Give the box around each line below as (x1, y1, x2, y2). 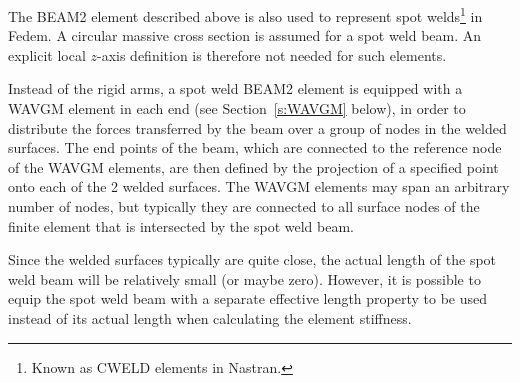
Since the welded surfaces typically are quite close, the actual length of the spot (8, 249, 497, 270)
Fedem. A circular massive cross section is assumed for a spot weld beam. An (8, 25, 482, 46)
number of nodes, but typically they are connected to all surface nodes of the (8, 196, 480, 216)
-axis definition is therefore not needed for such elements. (96, 44, 447, 65)
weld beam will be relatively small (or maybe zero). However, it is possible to (8, 268, 481, 289)
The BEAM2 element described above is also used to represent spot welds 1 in (8, 3, 483, 26)
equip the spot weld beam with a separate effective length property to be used (8, 288, 488, 309)
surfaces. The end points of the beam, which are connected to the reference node (8, 137, 502, 158)
